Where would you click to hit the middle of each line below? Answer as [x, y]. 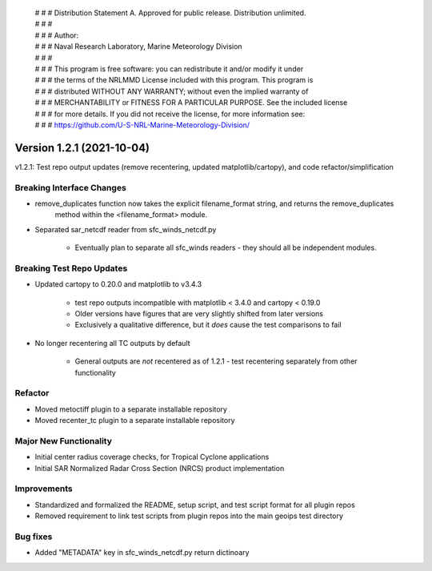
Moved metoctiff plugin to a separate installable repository [131, 409]
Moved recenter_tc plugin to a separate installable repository [135, 420]
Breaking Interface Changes [71, 187]
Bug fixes [34, 537]
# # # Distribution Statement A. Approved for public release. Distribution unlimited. [170, 13]
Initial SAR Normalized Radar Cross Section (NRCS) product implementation [160, 468]
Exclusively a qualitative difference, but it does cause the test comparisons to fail [208, 325]
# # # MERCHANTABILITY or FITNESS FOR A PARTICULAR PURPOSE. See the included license [191, 103]
